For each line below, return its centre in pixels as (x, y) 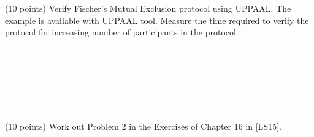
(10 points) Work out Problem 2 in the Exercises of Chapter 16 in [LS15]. (143, 126)
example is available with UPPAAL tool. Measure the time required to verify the (157, 20)
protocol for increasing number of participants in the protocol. (122, 32)
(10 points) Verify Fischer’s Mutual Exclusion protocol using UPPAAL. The (148, 8)
